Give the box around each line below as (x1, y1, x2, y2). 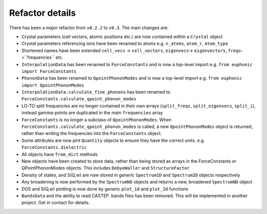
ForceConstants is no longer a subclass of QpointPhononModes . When (21, 117, 172, 123)
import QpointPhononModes (21, 82, 85, 88)
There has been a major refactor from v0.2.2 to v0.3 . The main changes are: (9, 25, 169, 31)
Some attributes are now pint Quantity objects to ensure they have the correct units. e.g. (21, 137, 205, 143)
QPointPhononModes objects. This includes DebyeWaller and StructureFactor (21, 165, 190, 171)
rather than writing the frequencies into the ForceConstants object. (21, 130, 162, 136)
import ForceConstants (21, 68, 77, 74)
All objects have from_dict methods (21, 151, 98, 157)
